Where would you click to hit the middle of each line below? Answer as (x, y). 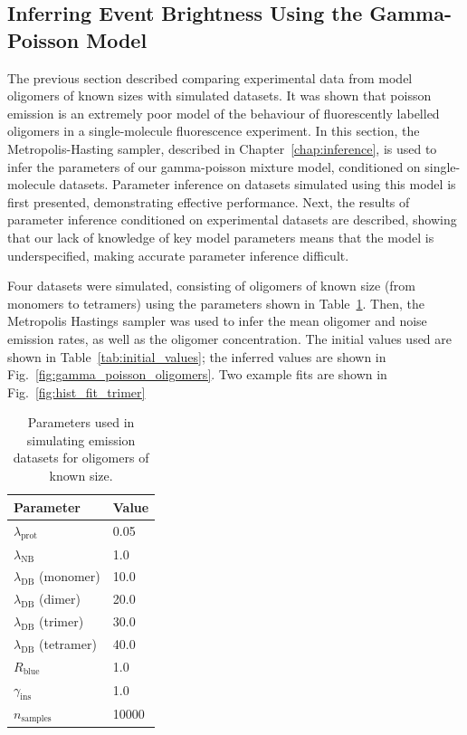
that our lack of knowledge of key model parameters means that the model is (221, 237)
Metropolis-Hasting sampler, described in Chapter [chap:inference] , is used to (222, 148)
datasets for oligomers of (81, 458)
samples (36, 719)
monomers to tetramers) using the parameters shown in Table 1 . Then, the (216, 303)
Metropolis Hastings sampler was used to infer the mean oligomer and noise (217, 321)
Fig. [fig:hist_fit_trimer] (76, 391)
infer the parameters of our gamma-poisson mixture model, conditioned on (214, 166)
